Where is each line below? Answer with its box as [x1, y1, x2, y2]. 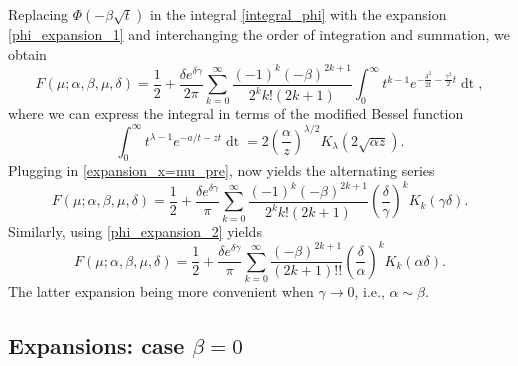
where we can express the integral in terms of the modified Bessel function [8, 103, 464, 124]
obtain [8, 43, 47, 64]
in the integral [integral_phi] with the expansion [149, 4, 447, 24]
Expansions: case [8, 330, 185, 361]
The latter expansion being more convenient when [8, 281, 314, 302]
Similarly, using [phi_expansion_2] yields [8, 220, 262, 241]
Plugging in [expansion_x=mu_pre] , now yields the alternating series [8, 160, 435, 181]
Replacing [8, 4, 69, 24]
